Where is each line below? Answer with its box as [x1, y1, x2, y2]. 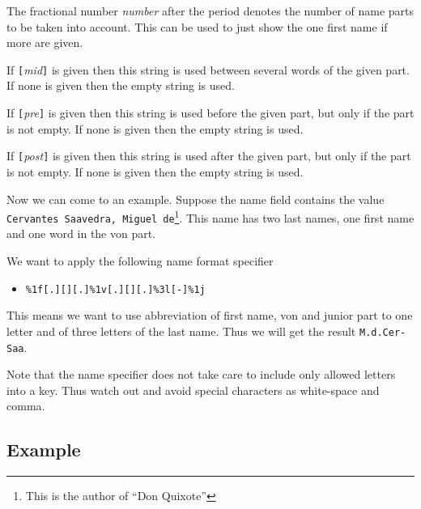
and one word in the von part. [6, 225, 156, 242]
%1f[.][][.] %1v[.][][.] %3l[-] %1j [25, 283, 206, 295]
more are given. [6, 34, 83, 51]
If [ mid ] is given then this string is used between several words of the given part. [6, 61, 410, 78]
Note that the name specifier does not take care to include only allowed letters [6, 366, 396, 383]
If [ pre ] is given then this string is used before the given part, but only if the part [6, 104, 415, 121]
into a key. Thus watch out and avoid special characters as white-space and [6, 381, 380, 398]
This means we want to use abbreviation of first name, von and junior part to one [6, 307, 413, 324]
